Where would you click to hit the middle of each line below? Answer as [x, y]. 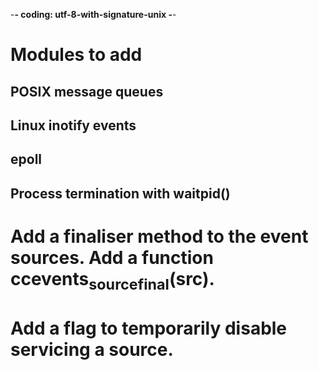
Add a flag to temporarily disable [149, 328]
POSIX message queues [87, 91]
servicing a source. [92, 349]
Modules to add [76, 55]
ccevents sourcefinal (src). [112, 280]
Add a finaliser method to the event [159, 236]
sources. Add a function [112, 257]
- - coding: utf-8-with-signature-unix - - [93, 14]
